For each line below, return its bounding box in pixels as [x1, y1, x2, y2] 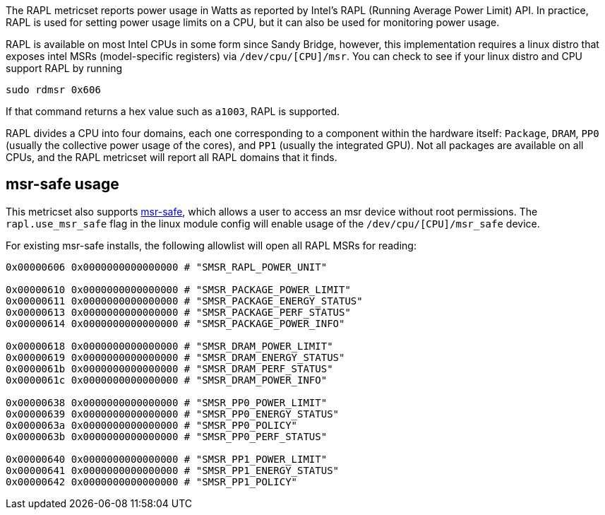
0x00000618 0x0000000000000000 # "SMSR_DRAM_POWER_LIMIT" [6, 340, 333, 352]
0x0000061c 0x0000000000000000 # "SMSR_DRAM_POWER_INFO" [6, 374, 328, 386]
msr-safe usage [6, 175, 119, 194]
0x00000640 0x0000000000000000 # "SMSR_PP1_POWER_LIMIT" [6, 453, 328, 465]
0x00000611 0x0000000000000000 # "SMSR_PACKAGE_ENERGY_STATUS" [6, 295, 363, 307]
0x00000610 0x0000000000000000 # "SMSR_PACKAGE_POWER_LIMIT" [6, 283, 351, 295]
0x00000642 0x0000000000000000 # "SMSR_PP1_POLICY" [6, 475, 298, 487]
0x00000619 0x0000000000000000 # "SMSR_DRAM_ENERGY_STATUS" [6, 351, 345, 363]
